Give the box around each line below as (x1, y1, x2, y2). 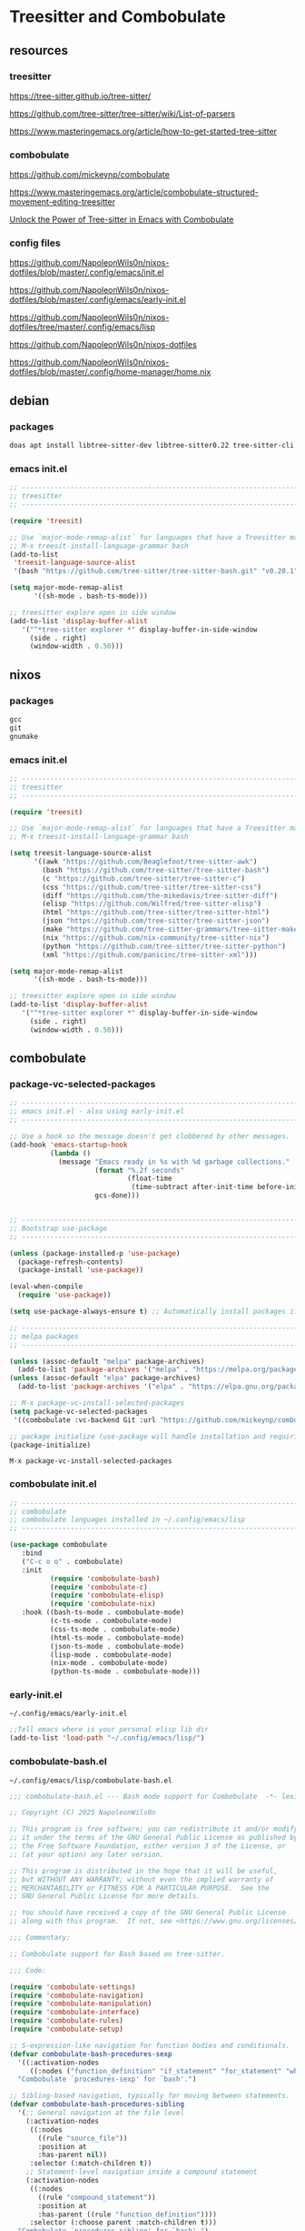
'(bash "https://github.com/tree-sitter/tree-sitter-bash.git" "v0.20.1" (13, 567, 299, 576)
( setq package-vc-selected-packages (9, 1407, 148, 1416)
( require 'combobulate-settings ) (9, 1982, 136, 1992)
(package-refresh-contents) (17, 1257, 124, 1267)
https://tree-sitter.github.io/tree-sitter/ (9, 90, 152, 101)
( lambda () (49, 1148, 92, 1157)
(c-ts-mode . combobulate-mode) (49, 1617, 172, 1626)
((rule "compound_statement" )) (37, 2193, 156, 2202)
